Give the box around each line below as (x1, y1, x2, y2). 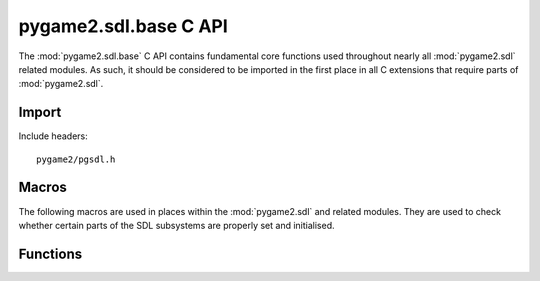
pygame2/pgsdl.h (36, 153, 116, 165)
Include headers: (18, 130, 89, 142)
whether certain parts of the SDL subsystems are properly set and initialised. (18, 219, 335, 231)
